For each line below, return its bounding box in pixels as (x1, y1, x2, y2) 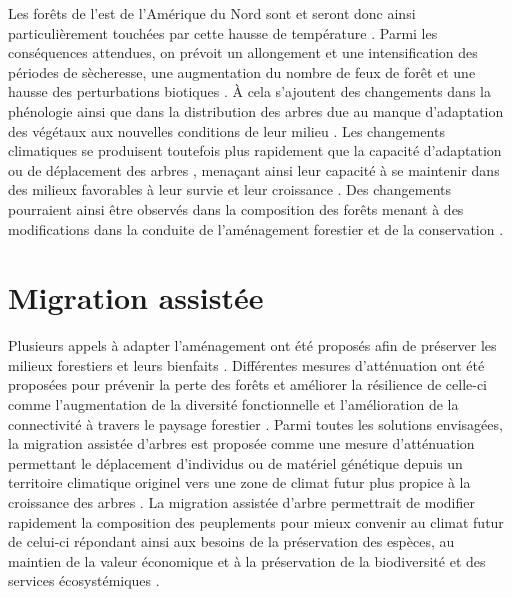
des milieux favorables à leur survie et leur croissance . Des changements (8, 179, 452, 200)
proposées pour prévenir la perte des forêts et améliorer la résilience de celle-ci (8, 374, 488, 395)
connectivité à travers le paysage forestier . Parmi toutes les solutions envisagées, (8, 413, 503, 434)
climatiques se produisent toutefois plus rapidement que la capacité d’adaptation (8, 140, 502, 161)
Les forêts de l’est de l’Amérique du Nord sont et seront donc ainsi (8, 3, 416, 23)
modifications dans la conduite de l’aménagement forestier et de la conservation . (8, 218, 504, 239)
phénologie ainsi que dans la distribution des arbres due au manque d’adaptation (8, 100, 504, 121)
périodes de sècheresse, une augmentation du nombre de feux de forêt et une (8, 61, 476, 82)
